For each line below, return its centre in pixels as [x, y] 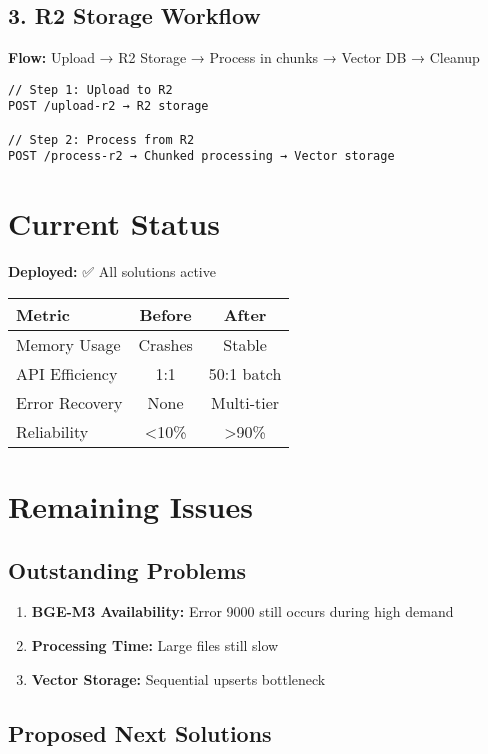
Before [165, 314]
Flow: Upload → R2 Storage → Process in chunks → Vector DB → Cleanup [244, 57]
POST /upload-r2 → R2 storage [108, 106]
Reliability [52, 431]
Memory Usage [68, 344]
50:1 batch [245, 373]
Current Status [114, 223]
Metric [43, 314]
